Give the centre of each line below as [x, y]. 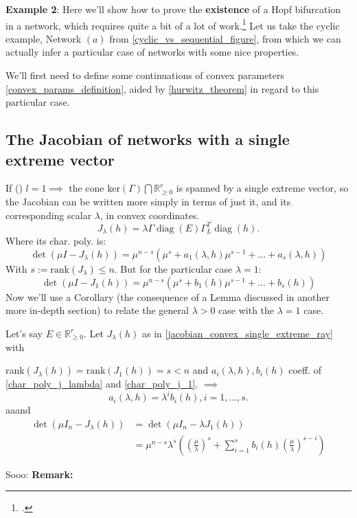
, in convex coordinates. [150, 215]
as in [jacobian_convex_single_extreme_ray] [238, 333]
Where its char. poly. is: [56, 241]
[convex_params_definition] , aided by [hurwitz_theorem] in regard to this [162, 88]
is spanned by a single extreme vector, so [262, 188]
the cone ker [94, 188]
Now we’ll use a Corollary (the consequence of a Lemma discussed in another [168, 296]
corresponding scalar [49, 215]
